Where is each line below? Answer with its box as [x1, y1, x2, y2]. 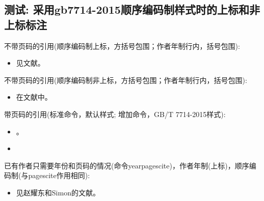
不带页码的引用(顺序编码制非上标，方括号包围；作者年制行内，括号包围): [4, 74, 247, 85]
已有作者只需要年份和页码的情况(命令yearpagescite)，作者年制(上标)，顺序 [4, 160, 249, 170]
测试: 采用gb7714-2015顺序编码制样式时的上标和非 [4, 2, 260, 17]
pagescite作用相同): [28, 170, 90, 181]
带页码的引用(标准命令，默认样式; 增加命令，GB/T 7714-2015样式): [4, 108, 226, 119]
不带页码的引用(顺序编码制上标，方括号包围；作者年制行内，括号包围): [4, 40, 240, 51]
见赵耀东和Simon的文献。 [16, 187, 100, 197]
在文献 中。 [16, 92, 52, 102]
